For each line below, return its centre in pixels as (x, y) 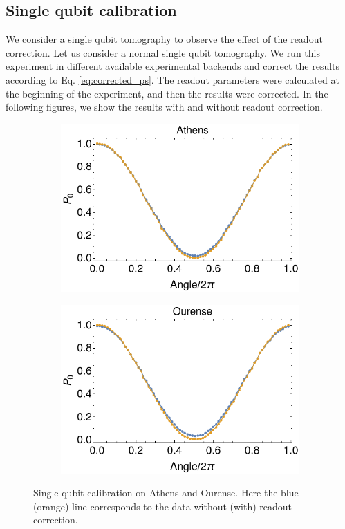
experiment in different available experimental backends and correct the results (173, 66)
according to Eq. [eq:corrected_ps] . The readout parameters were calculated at (172, 79)
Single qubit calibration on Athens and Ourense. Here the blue (166, 493)
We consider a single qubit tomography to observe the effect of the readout (164, 39)
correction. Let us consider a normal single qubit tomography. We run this (163, 52)
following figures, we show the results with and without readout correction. (164, 107)
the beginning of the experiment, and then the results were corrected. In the (167, 93)
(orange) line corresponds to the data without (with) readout (163, 506)
